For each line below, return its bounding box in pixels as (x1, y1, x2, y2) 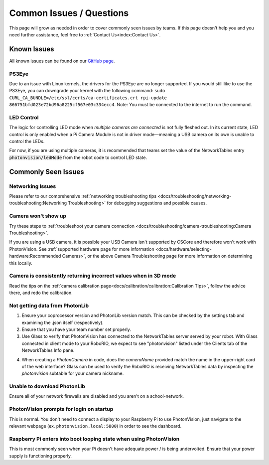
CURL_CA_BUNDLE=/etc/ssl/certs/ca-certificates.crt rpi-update (9, 95, 167, 101)
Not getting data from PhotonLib (9, 302, 89, 309)
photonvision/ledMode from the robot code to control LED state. (9, 155, 147, 160)
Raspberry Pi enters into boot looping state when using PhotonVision (9, 435, 180, 442)
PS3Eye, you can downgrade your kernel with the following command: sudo (9, 88, 165, 94)
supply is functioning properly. (9, 453, 72, 459)
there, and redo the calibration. (9, 290, 73, 296)
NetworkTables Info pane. (21, 347, 75, 353)
